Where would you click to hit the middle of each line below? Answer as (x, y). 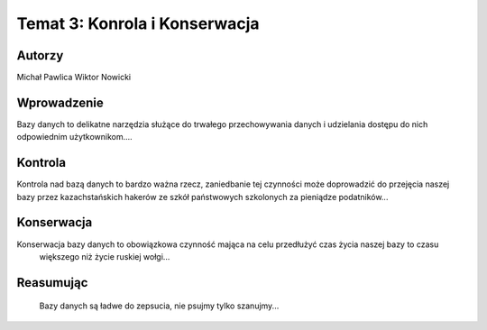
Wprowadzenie (60, 102)
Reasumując (52, 283)
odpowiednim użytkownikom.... (74, 137)
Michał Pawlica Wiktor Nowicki (74, 78)
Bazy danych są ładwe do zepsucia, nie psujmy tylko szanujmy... (159, 306)
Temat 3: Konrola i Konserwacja (138, 23)
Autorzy (40, 55)
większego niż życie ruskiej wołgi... (105, 256)
